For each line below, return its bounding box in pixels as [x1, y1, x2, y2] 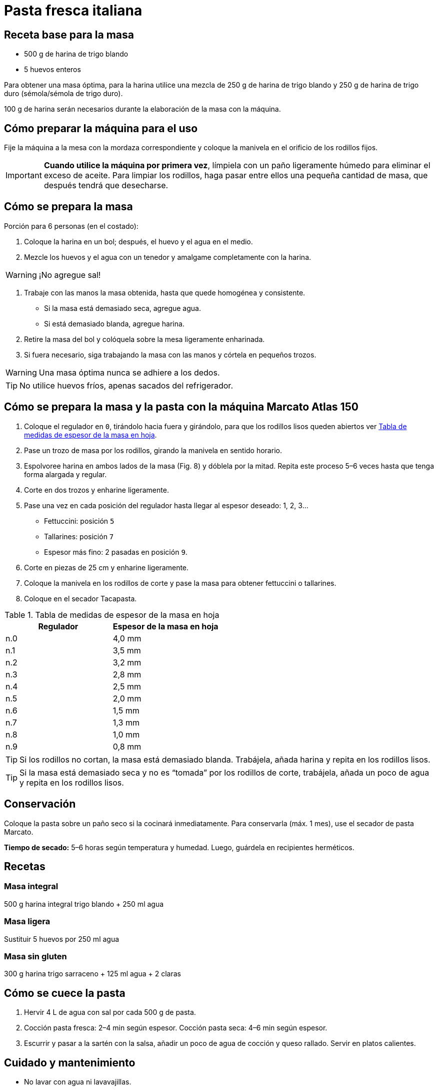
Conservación [4, 798, 76, 811]
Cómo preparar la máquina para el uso [4, 122, 198, 135]
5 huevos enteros [24, 65, 81, 74]
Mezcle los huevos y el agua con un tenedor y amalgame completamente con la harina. [24, 252, 311, 261]
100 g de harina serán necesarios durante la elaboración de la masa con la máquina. [4, 105, 281, 114]
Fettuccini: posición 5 [44, 516, 114, 525]
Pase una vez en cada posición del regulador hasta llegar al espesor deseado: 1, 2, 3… [24, 501, 308, 510]
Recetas [4, 860, 45, 873]
